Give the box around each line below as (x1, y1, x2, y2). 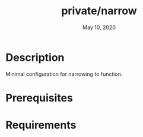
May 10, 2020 (82, 24, 116, 31)
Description (5, 50, 65, 64)
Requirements (5, 119, 77, 132)
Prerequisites (5, 91, 74, 104)
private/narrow (61, 4, 137, 18)
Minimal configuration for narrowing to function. (5, 70, 123, 78)
